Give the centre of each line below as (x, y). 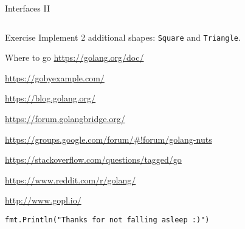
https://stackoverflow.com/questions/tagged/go (93, 159)
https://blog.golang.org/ (50, 98)
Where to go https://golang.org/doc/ (74, 57)
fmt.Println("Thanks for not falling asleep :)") (107, 220)
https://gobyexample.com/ (55, 77)
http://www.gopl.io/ (43, 200)
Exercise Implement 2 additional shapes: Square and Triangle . (123, 37)
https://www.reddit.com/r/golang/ (71, 179)
